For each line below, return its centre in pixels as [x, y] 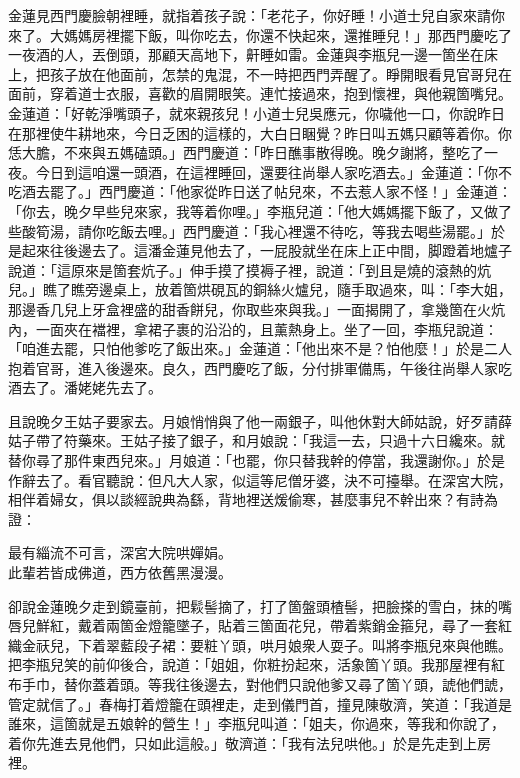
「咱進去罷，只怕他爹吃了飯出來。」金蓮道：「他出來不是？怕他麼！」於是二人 [260, 348]
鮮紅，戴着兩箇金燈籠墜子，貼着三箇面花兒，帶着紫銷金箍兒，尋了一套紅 [273, 625]
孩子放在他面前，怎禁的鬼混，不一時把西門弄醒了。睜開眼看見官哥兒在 [280, 73]
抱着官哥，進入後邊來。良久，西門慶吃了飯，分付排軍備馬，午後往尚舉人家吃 [260, 367]
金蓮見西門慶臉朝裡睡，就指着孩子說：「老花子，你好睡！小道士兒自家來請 [249, 15]
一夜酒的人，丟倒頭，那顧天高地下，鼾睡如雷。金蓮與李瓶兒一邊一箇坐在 [246, 54]
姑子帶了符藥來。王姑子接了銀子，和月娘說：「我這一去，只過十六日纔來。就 [256, 440]
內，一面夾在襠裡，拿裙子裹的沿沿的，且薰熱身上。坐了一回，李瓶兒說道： [253, 328]
